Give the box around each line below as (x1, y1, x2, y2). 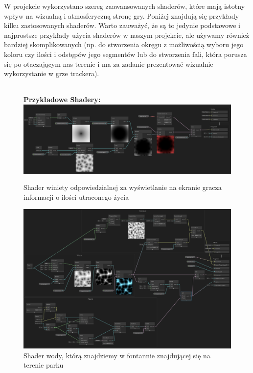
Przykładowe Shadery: (23, 94, 101, 105)
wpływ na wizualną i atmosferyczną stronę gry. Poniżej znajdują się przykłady (4, 10, 239, 21)
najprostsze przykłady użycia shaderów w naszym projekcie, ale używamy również (4, 29, 250, 40)
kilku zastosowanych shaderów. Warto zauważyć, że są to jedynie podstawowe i (4, 20, 241, 30)
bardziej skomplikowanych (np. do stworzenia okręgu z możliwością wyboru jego (4, 39, 244, 50)
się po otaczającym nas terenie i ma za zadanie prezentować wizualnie (4, 58, 213, 69)
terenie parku (23, 360, 64, 370)
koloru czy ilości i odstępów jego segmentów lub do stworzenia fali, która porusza (4, 49, 247, 59)
